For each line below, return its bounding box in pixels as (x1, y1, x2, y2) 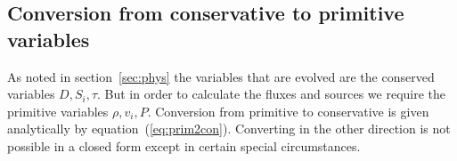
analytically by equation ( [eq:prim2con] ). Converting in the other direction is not (7, 119, 451, 138)
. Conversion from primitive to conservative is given (147, 101, 429, 120)
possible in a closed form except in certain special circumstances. (7, 136, 361, 155)
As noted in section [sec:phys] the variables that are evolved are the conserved (7, 67, 435, 85)
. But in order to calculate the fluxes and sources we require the (97, 85, 446, 103)
